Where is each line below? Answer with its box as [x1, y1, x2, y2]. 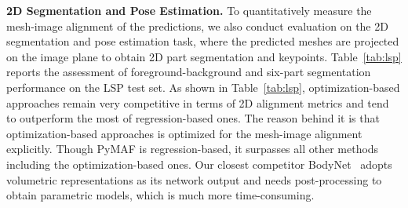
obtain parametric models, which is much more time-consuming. [6, 187, 315, 203]
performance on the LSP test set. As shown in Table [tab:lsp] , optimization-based [6, 78, 400, 95]
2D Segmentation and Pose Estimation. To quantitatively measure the [6, 2, 372, 18]
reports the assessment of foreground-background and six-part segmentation [6, 64, 371, 80]
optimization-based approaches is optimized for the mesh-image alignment [6, 125, 362, 141]
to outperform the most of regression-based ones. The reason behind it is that [6, 110, 380, 126]
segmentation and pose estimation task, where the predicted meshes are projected [6, 33, 399, 49]
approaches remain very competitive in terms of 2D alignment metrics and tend [6, 94, 389, 111]
